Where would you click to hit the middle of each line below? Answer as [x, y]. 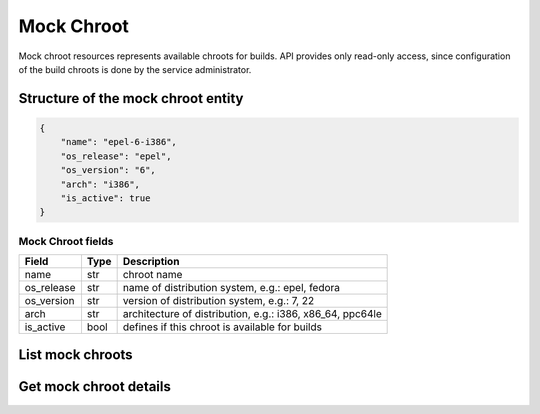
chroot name [152, 275]
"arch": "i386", [100, 184]
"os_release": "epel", [116, 156]
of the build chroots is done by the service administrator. [135, 69]
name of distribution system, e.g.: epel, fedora [231, 288]
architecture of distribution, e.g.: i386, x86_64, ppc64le [252, 314]
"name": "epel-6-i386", [118, 142]
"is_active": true [105, 198]
